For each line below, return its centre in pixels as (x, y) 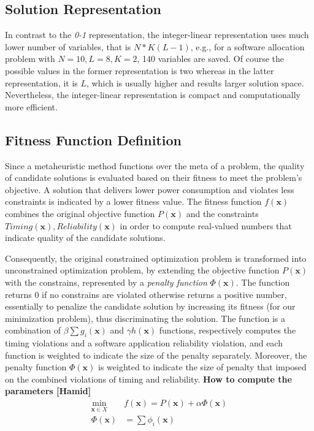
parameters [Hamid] (48, 391)
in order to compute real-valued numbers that (206, 225)
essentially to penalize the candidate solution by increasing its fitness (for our (150, 306)
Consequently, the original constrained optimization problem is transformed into (156, 258)
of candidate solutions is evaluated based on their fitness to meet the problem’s (154, 177)
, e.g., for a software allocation (247, 46)
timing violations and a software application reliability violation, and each (144, 343)
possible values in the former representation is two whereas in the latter (140, 70)
